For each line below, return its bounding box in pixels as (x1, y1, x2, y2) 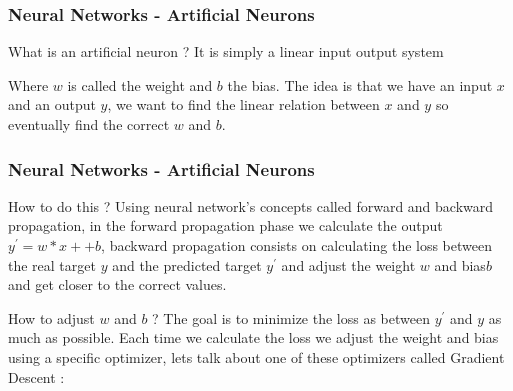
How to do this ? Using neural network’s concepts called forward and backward (8, 195, 494, 216)
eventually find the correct (8, 114, 170, 134)
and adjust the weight (281, 254, 416, 275)
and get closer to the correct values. (8, 274, 227, 295)
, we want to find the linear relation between (107, 94, 380, 115)
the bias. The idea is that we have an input (227, 74, 493, 95)
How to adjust (8, 307, 95, 328)
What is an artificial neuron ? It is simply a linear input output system (8, 41, 444, 62)
